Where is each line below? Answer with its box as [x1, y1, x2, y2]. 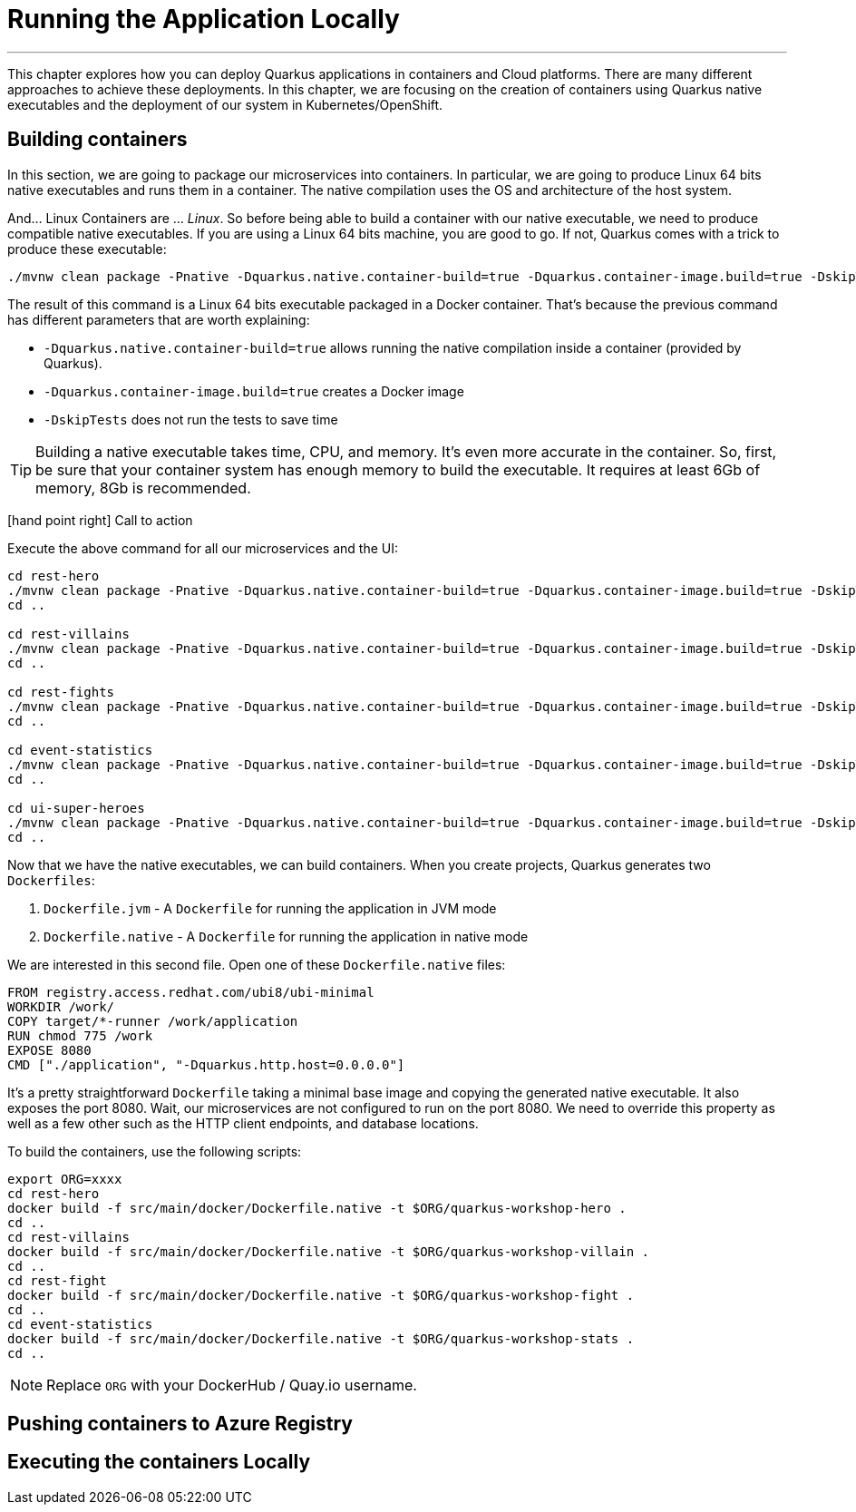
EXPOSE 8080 [7, 1042, 92, 1058]
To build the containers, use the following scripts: [7, 1143, 302, 1159]
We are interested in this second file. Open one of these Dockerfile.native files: [7, 956, 506, 972]
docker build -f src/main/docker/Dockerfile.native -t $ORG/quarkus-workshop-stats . [7, 1331, 635, 1346]
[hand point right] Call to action [7, 512, 193, 528]
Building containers [7, 128, 188, 151]
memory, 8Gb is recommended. [35, 478, 251, 497]
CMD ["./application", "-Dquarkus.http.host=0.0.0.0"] [7, 1057, 405, 1072]
